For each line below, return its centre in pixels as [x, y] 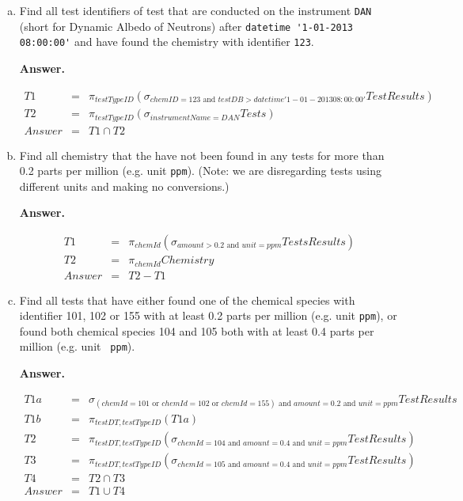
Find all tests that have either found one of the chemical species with [187, 300]
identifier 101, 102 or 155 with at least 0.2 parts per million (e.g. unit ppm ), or [208, 315]
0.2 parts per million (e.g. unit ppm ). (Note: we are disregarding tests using [201, 171]
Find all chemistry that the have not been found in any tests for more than [202, 155]
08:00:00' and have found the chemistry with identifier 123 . [167, 42]
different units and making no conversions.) [124, 186]
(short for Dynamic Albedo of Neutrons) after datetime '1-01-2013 [186, 26]
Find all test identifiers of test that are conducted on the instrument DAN [195, 10]
